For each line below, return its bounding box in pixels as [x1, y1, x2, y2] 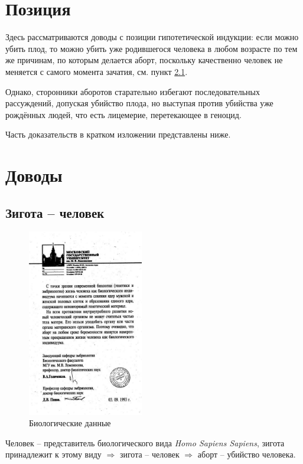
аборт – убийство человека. [197, 448, 296, 460]
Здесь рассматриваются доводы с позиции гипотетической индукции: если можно [5, 31, 299, 43]
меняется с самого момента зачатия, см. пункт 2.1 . [5, 65, 188, 77]
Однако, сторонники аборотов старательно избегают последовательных [5, 85, 260, 97]
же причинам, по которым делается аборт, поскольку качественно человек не [5, 54, 283, 66]
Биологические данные [29, 417, 111, 429]
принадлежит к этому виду [5, 448, 102, 460]
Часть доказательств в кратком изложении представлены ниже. [5, 128, 231, 140]
